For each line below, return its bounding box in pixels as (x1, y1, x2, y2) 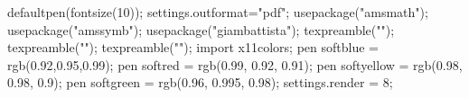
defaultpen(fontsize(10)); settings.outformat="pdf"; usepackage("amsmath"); (7, 3, 428, 21)
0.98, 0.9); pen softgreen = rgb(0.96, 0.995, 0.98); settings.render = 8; (7, 73, 393, 92)
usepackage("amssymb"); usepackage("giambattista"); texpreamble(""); (7, 20, 395, 39)
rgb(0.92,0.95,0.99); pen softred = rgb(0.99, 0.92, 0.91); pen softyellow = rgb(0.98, (7, 55, 463, 74)
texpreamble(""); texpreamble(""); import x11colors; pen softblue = (7, 38, 379, 57)
